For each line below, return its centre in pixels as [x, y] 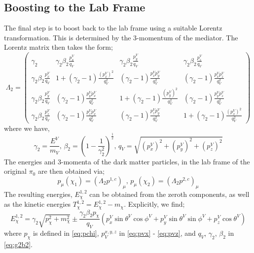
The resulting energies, [38, 194]
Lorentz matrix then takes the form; [58, 47]
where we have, [27, 128]
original [15, 171]
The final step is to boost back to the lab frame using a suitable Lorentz [113, 28]
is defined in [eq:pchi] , [66, 233]
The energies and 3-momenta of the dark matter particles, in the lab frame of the [127, 161]
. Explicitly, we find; [154, 204]
